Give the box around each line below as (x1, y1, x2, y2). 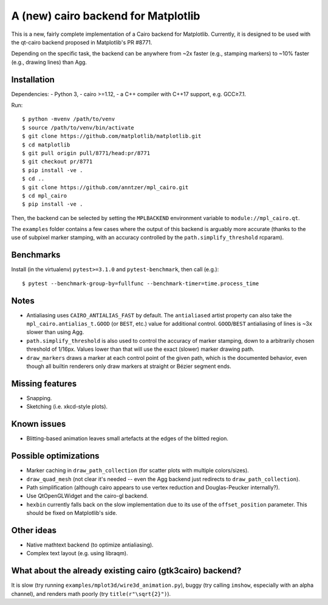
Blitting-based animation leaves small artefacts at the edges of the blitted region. (26, 435, 229, 442)
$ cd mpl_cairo (22, 192, 67, 199)
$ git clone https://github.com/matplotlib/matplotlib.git (22, 133, 202, 140)
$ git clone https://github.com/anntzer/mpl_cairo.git (22, 184, 189, 191)
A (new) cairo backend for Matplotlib (11, 9, 200, 22)
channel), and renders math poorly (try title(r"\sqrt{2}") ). (11, 590, 171, 597)
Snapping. (26, 394, 52, 401)
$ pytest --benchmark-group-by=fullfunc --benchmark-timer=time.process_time (22, 280, 259, 287)
